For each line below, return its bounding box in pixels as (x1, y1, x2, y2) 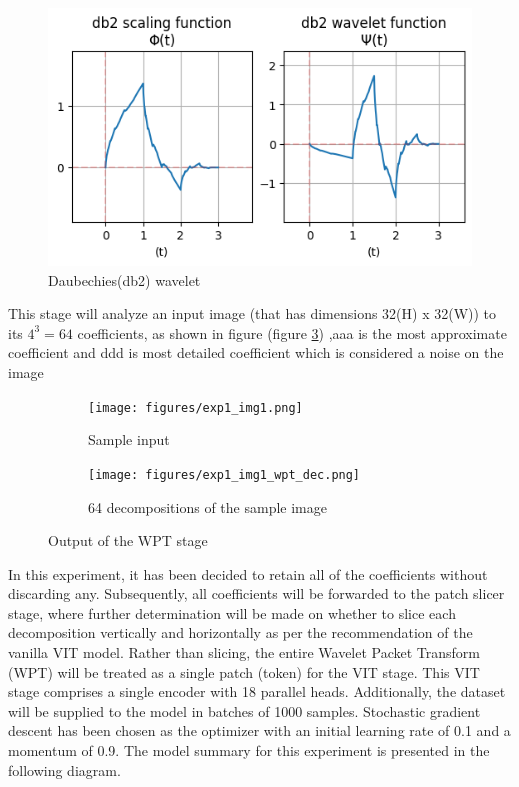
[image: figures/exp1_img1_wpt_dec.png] (88, 467, 361, 482)
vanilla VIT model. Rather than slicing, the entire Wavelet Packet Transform (8, 642, 481, 663)
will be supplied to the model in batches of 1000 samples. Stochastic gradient (8, 700, 481, 721)
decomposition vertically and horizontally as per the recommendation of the (8, 622, 473, 643)
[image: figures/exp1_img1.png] (88, 400, 303, 415)
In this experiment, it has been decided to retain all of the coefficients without (8, 563, 488, 584)
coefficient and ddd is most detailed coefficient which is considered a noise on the (8, 342, 504, 363)
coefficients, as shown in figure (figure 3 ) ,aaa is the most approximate (77, 322, 507, 343)
